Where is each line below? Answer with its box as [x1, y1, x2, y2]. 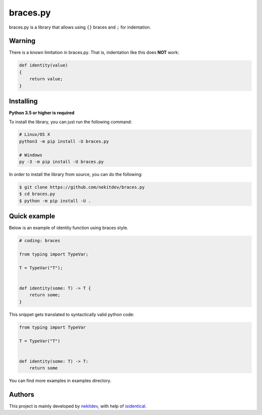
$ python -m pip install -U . [19, 198, 91, 203]
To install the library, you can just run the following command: [9, 119, 132, 125]
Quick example [9, 212, 55, 220]
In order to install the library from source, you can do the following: [9, 171, 143, 177]
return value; [29, 76, 63, 82]
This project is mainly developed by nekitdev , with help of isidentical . [9, 403, 147, 409]
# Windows [19, 152, 43, 158]
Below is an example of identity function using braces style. [9, 225, 129, 231]
